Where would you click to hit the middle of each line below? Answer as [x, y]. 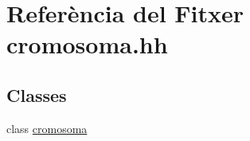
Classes [37, 94]
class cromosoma [47, 128]
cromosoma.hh [87, 44]
